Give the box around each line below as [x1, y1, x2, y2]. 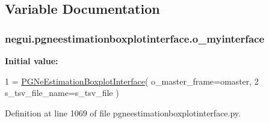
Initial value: [5, 55, 58, 67]
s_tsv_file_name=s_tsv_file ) [5, 86, 119, 99]
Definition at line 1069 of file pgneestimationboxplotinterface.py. [5, 106, 241, 119]
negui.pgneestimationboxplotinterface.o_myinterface [5, 31, 265, 46]
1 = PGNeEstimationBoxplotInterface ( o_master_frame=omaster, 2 [5, 74, 259, 87]
